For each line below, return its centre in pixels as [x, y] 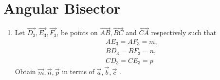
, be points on [77, 32]
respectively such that [184, 32]
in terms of [78, 71]
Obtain [25, 71]
